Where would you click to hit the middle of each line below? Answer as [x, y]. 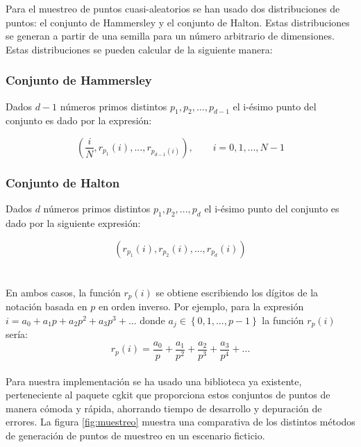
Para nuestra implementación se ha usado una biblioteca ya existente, [154, 381]
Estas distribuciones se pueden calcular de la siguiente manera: [139, 49]
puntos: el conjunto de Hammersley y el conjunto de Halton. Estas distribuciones [178, 22]
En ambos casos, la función [63, 292]
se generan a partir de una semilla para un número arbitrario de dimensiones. [170, 36]
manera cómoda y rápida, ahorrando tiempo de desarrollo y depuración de [164, 408]
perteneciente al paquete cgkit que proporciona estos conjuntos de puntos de [168, 395]
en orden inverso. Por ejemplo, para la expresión [201, 306]
